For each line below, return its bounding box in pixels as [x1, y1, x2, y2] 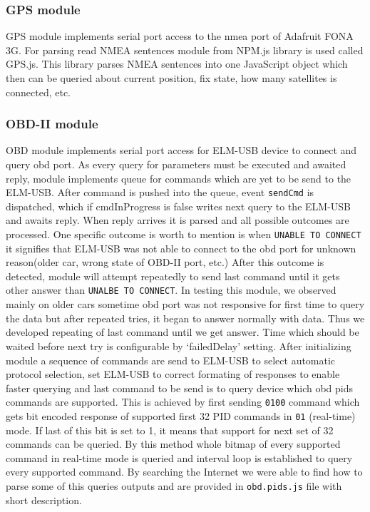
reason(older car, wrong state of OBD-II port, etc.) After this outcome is [6, 255, 324, 270]
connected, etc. [6, 84, 71, 99]
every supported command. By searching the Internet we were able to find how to [6, 464, 363, 479]
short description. [6, 492, 82, 507]
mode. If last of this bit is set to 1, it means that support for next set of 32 [6, 422, 334, 437]
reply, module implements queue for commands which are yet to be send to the [6, 170, 351, 185]
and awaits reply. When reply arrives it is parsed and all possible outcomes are [6, 213, 349, 227]
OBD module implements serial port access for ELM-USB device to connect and [6, 143, 357, 158]
